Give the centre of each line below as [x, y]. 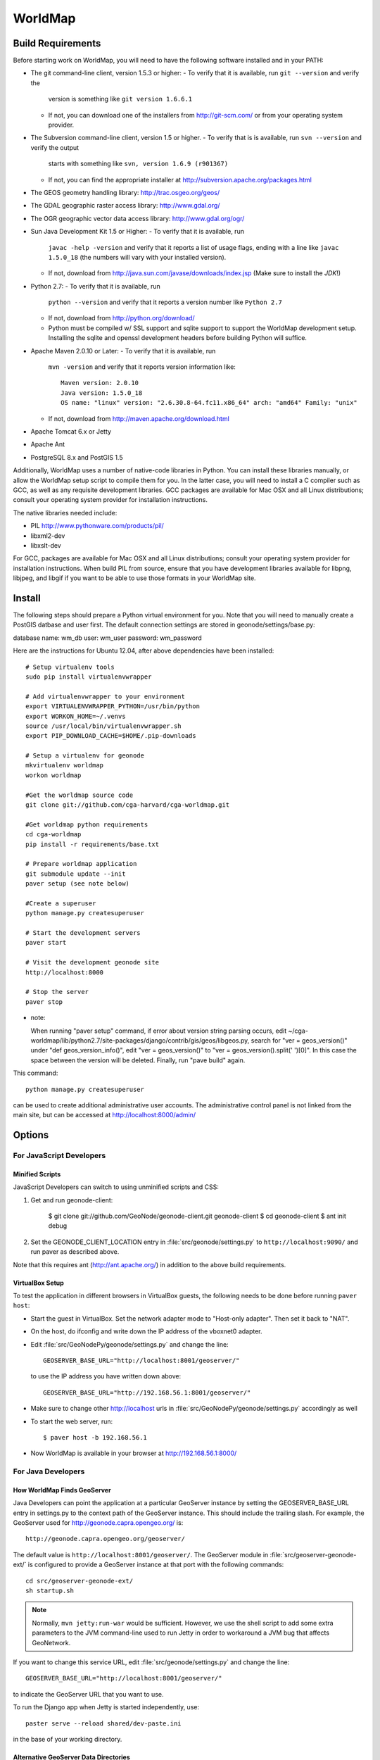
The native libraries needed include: [65, 513]
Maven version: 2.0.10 [100, 383]
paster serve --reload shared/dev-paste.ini [104, 1723]
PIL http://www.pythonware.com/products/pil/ [97, 526]
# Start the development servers [83, 933]
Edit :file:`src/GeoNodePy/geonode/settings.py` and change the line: [129, 1344]
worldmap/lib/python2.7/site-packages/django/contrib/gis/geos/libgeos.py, [140, 1041]
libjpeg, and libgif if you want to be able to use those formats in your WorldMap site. [134, 578]
